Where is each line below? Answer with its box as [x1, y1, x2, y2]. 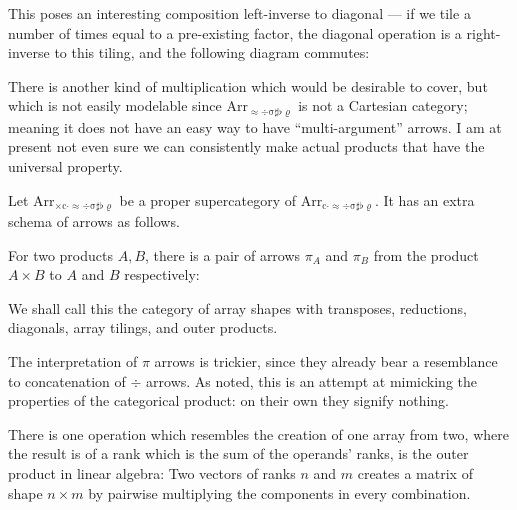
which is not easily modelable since [8, 95, 222, 116]
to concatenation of [8, 370, 126, 391]
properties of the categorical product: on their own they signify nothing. [8, 390, 450, 411]
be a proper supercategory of [119, 189, 296, 210]
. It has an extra [374, 189, 475, 210]
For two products [8, 244, 113, 265]
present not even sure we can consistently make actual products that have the [8, 136, 485, 157]
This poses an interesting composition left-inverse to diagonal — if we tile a [8, 3, 471, 23]
